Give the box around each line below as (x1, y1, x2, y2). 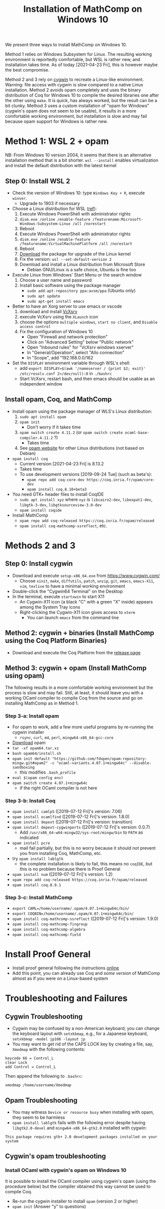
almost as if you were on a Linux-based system (12, 975, 108, 982)
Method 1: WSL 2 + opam (5, 136, 109, 147)
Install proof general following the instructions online (12, 965, 119, 971)
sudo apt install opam (19, 414, 66, 420)
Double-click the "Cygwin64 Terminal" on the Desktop (12, 588, 123, 594)
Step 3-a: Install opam (5, 712, 59, 719)
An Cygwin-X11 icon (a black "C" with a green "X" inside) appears (19, 599, 153, 604)
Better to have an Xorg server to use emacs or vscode (12, 303, 122, 309)
